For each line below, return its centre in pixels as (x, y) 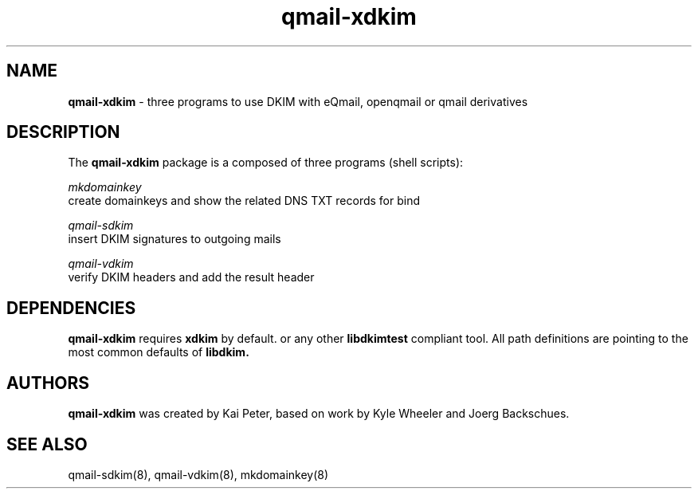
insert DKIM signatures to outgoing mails (174, 239)
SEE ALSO (47, 444)
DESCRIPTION (63, 132)
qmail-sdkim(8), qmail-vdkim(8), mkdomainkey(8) (198, 474)
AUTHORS (48, 383)
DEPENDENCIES (71, 308)
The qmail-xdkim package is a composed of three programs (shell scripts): (266, 163)
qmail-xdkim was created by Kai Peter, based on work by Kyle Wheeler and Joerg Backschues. (319, 414)
